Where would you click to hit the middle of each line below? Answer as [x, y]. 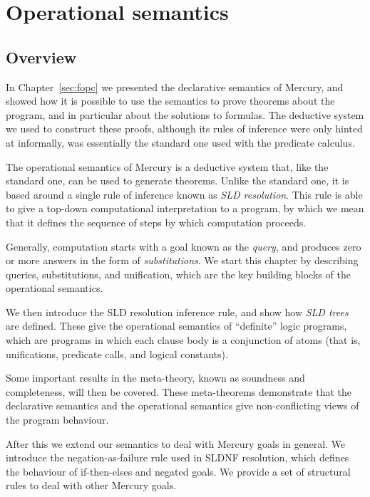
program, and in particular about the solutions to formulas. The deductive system [185, 114]
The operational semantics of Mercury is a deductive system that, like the [167, 166]
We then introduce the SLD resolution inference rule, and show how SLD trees [177, 312]
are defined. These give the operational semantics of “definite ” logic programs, [176, 326]
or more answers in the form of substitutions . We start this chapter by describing [182, 260]
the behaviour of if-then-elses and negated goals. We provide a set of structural [178, 471]
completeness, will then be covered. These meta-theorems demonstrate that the [179, 391]
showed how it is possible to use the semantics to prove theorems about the [170, 101]
